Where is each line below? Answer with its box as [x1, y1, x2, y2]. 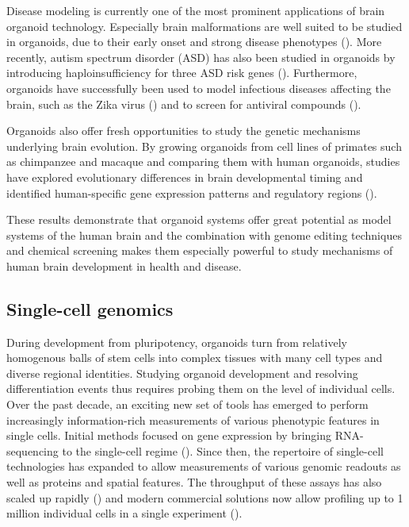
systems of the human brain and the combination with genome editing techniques [6, 226, 402, 243]
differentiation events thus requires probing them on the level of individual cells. [6, 380, 396, 397]
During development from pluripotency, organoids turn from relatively [6, 333, 347, 350]
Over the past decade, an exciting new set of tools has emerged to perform [6, 396, 369, 413]
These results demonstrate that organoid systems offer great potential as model [6, 211, 392, 228]
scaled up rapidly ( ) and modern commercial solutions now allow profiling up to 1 [6, 489, 403, 506]
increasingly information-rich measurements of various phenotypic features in [6, 411, 380, 428]
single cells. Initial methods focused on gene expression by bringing [6, 427, 332, 444]
